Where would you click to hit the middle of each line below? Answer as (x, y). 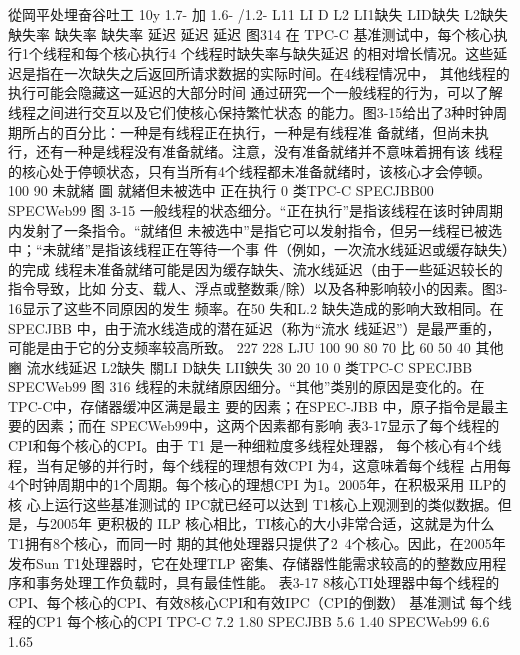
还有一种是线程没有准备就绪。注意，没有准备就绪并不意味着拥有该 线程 (269, 151)
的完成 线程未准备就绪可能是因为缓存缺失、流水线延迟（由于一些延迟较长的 (255, 268)
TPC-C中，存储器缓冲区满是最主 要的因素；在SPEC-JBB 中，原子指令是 (244, 405)
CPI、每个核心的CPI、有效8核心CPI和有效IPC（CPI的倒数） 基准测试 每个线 (260, 601)
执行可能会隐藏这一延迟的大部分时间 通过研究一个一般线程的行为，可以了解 (255, 92)
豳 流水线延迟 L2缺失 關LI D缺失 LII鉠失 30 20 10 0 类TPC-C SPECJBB (240, 366)
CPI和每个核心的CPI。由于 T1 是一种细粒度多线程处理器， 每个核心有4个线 (255, 445)
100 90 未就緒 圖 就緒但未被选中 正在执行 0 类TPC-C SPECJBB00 (221, 190)
